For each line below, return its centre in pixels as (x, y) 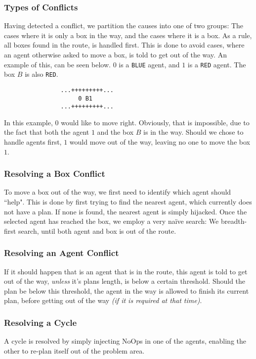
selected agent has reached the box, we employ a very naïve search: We (111, 221)
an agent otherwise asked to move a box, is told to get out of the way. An (115, 54)
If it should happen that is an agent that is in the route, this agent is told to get (126, 271)
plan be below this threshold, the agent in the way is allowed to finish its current (127, 290)
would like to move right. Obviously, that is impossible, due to (155, 122)
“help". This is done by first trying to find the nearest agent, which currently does (128, 202)
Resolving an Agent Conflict (62, 253)
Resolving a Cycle (41, 322)
